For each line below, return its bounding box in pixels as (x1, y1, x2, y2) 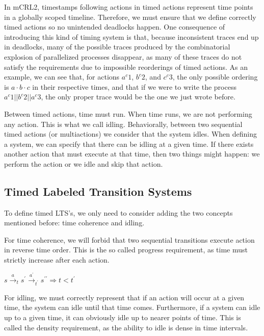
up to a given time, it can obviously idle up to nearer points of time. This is (4, 312, 241, 322)
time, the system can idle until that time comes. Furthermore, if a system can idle (4, 302, 260, 313)
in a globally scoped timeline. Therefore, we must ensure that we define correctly (4, 11, 256, 22)
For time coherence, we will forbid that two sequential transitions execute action (4, 234, 255, 245)
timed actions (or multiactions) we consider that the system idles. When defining (4, 128, 257, 139)
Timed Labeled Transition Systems (4, 183, 192, 199)
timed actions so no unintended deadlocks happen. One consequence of (4, 21, 225, 32)
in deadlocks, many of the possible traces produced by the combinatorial (4, 41, 230, 52)
